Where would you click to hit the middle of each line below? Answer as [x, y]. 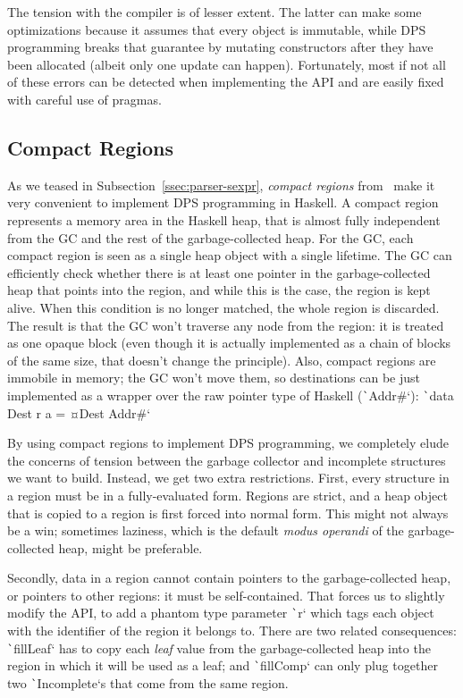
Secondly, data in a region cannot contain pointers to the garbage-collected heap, [229, 578]
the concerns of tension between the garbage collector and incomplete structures [227, 460]
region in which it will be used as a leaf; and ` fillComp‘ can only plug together [223, 665]
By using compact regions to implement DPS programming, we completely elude [228, 443]
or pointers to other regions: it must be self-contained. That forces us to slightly [226, 595]
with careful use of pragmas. [84, 99]
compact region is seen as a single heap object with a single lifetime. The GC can [230, 255]
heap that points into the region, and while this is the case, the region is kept [219, 290]
